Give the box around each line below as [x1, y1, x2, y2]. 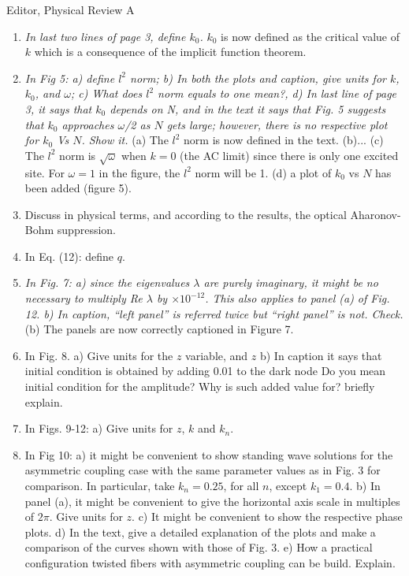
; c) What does [71, 85, 143, 102]
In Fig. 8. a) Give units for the [24, 347, 173, 363]
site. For [24, 164, 65, 180]
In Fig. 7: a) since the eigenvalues [24, 274, 190, 291]
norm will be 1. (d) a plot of [195, 164, 332, 180]
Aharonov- [350, 206, 401, 222]
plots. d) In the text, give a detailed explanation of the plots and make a [24, 523, 376, 540]
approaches [61, 116, 114, 132]
